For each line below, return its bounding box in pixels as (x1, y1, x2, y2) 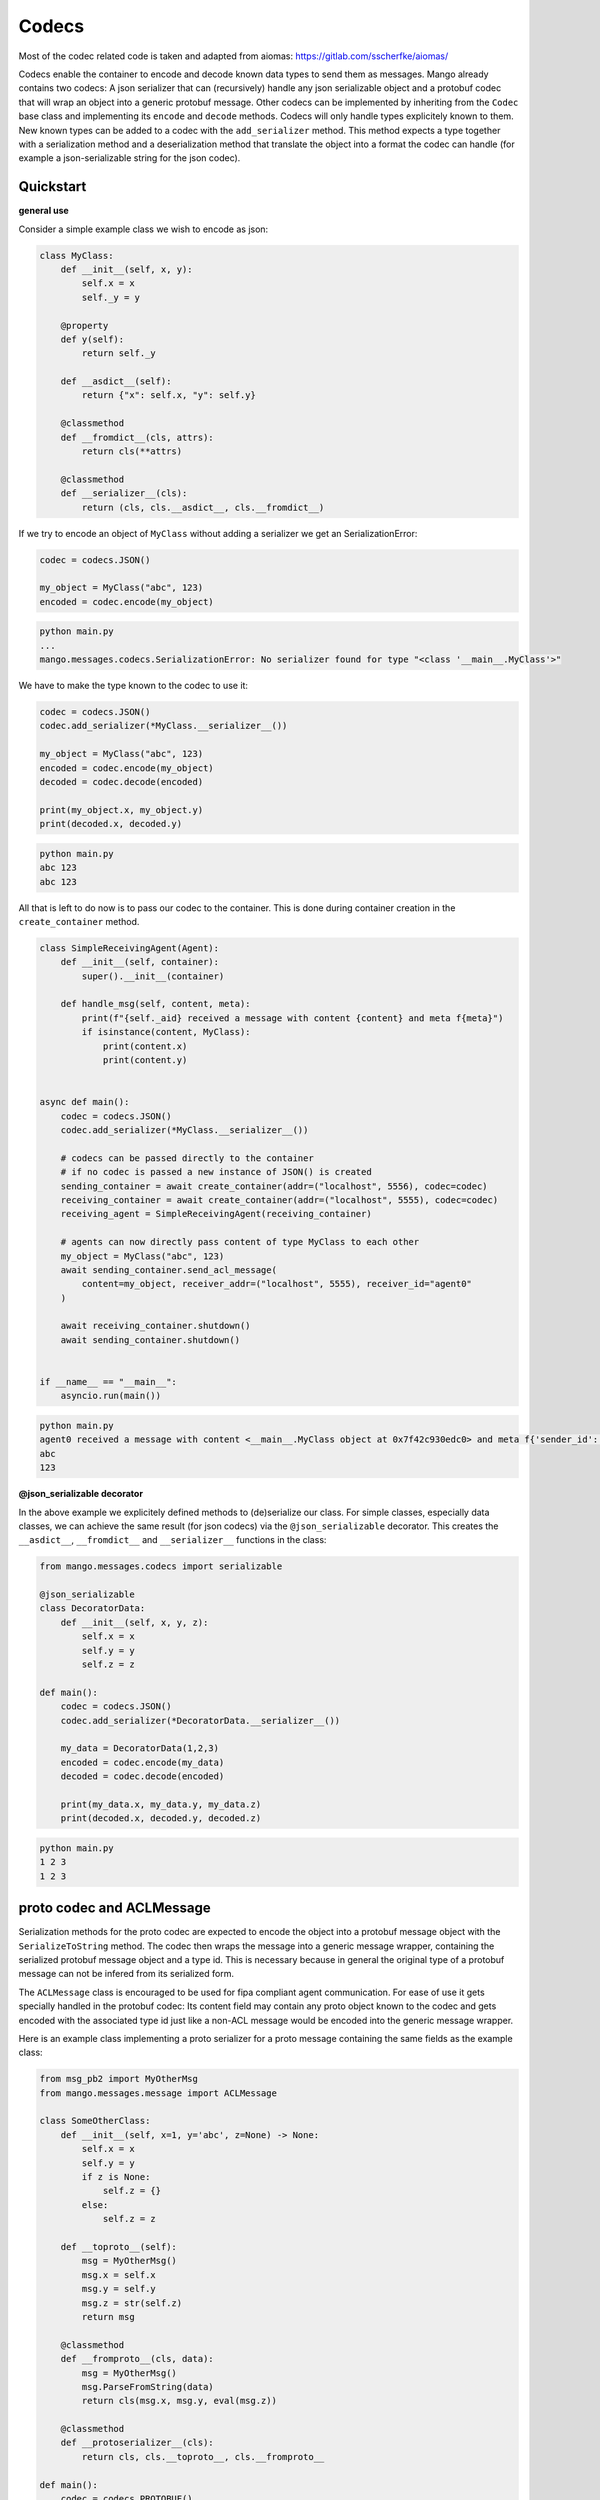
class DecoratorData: (39, 1603, 146, 1614)
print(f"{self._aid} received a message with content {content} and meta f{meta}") (81, 1012, 504, 1024)
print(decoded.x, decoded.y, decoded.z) (60, 1813, 262, 1824)
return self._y (81, 348, 157, 359)
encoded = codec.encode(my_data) (60, 1756, 225, 1768)
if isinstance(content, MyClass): (81, 1026, 251, 1038)
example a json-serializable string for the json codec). (18, 152, 241, 164)
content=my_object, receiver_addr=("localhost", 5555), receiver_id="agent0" (81, 1278, 472, 1290)
